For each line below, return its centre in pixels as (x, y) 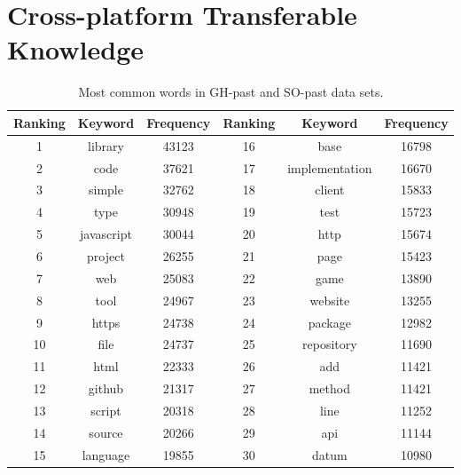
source (106, 432)
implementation (330, 167)
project (106, 255)
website (330, 300)
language (106, 454)
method (329, 388)
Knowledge (76, 49)
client (330, 190)
